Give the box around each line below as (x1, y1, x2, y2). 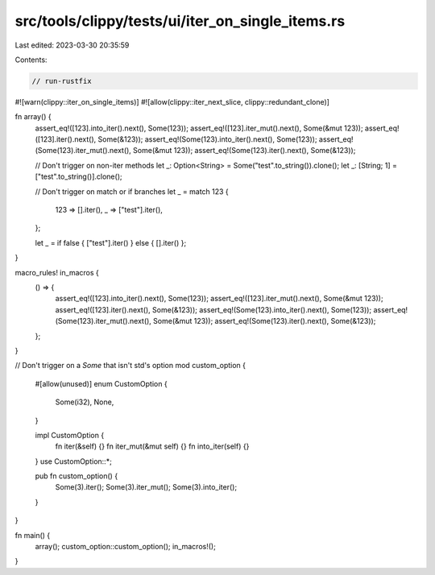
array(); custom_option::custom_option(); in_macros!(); (35, 542, 217, 552)
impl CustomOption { (35, 430, 105, 440)
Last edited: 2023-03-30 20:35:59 (14, 40, 130, 50)
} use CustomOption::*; (35, 456, 112, 466)
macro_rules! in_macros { (14, 267, 100, 277)
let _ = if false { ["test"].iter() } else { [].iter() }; (35, 238, 187, 247)
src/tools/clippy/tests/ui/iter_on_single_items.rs (14, 12, 346, 30)
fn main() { (14, 530, 51, 540)
